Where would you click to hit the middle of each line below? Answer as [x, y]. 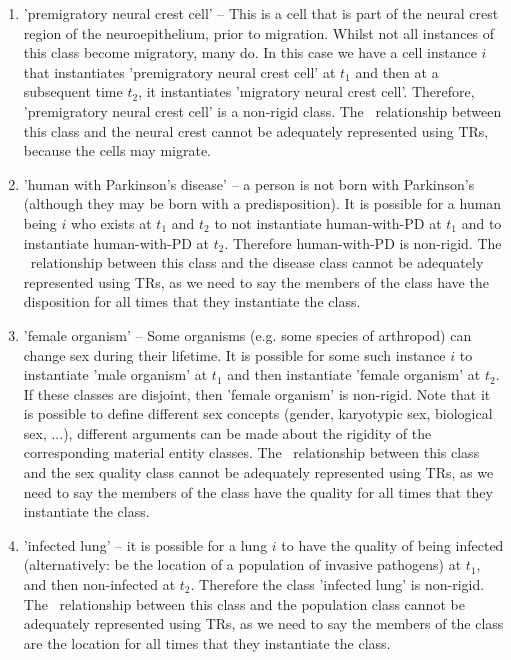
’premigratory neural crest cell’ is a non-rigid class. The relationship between [262, 110]
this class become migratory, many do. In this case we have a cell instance [250, 52]
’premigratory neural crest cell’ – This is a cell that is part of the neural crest [261, 13]
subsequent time [73, 91]
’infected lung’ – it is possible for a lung [145, 544]
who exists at [111, 222]
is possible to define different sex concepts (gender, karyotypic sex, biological [258, 413]
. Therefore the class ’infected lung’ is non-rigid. [337, 584]
